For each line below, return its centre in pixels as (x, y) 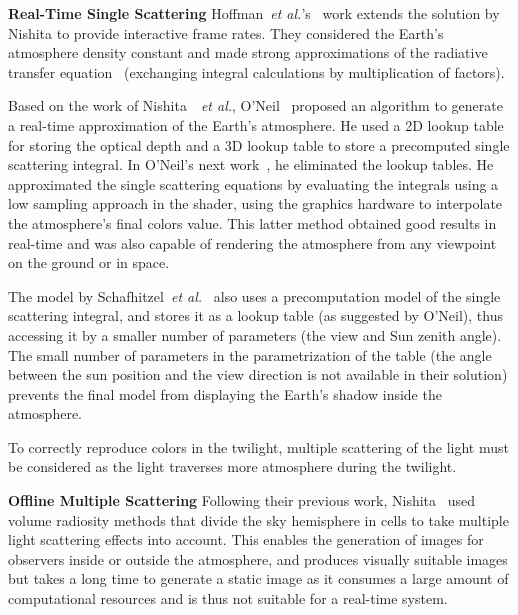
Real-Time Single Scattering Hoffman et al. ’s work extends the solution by (254, 13)
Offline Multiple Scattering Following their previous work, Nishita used (242, 500)
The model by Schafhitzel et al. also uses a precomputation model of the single (254, 295)
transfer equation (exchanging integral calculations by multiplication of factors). (256, 71)
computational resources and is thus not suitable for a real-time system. (228, 598)
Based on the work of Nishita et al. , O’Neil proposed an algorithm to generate (255, 105)
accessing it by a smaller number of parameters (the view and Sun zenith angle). (255, 334)
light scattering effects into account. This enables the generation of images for (246, 539)
